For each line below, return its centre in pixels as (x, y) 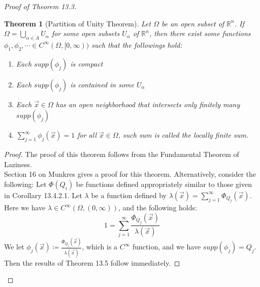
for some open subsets (86, 33)
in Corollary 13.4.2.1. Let (43, 195)
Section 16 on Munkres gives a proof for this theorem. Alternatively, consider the (130, 174)
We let (14, 247)
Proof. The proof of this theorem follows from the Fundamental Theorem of (122, 154)
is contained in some (102, 84)
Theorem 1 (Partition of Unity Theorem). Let (78, 23)
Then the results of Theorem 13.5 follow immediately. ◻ (92, 262)
